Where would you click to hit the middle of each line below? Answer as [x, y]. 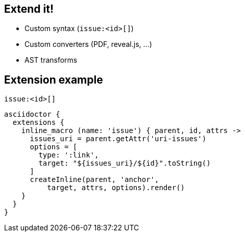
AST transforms [51, 60]
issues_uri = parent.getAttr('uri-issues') [118, 139]
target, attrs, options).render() [116, 188]
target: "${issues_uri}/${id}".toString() [125, 163]
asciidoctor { [32, 114]
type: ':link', [69, 155]
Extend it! [29, 9]
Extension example [54, 80]
